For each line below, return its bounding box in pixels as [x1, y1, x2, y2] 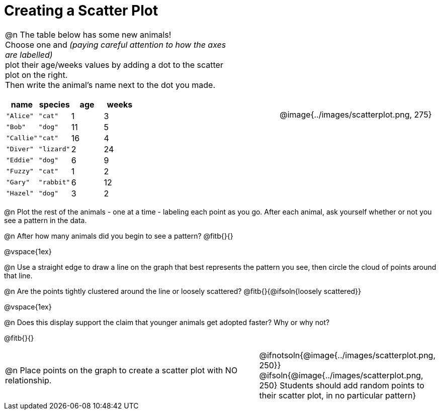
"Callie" [6, 134, 38, 142]
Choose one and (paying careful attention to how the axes [5, 39, 226, 50]
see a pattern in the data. [4, 216, 87, 225]
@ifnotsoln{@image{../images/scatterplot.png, [259, 350, 435, 360]
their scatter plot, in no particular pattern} [259, 390, 416, 400]
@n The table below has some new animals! [5, 29, 171, 40]
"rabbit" [38, 178, 70, 186]
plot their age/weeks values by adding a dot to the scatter [5, 59, 223, 70]
